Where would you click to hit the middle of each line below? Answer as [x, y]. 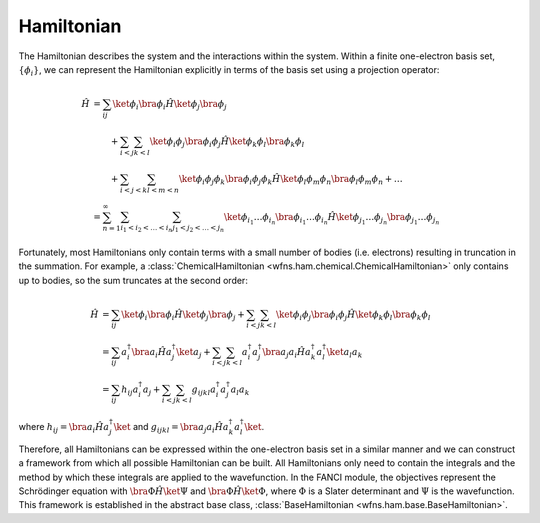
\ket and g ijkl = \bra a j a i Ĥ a [171, 428]
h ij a [130, 390]
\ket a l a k [344, 353]
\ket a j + [193, 353]
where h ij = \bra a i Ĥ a [64, 428]
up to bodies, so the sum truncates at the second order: [133, 280]
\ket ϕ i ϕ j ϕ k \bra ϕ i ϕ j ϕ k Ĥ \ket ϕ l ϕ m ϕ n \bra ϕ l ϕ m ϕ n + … [291, 180]
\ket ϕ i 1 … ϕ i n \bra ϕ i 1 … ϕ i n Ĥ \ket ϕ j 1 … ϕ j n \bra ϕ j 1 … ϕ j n [331, 218]
